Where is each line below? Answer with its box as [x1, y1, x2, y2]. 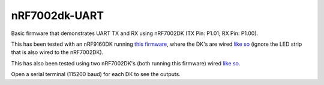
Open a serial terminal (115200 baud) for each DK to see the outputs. [11, 71, 181, 78]
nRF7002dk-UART [11, 9, 104, 22]
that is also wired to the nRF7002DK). [11, 49, 104, 56]
